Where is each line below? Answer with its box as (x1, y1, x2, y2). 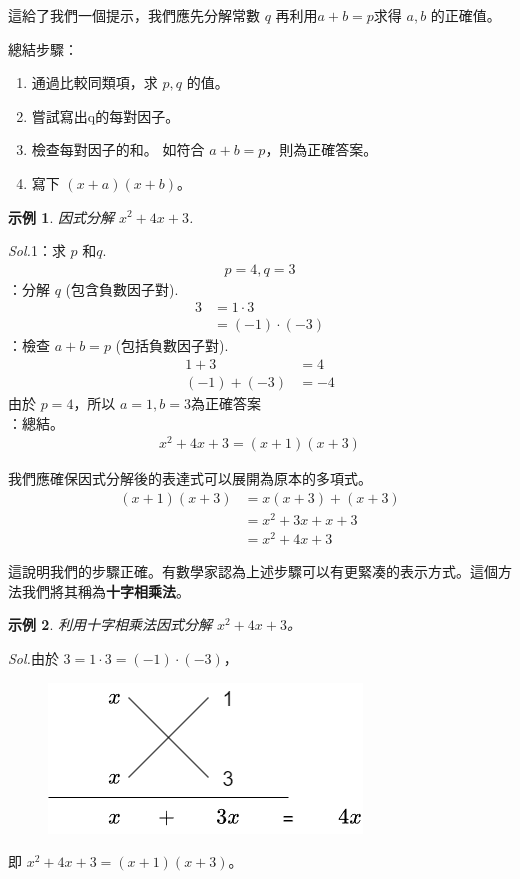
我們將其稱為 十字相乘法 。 (21, 580, 190, 601)
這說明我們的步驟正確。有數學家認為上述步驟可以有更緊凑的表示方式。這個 (8, 561, 498, 582)
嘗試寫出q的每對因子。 (31, 105, 180, 126)
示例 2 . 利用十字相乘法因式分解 (8, 614, 212, 635)
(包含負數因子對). (65, 278, 179, 299)
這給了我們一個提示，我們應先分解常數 (8, 5, 260, 25)
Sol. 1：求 (8, 240, 66, 261)
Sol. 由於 (8, 648, 59, 669)
